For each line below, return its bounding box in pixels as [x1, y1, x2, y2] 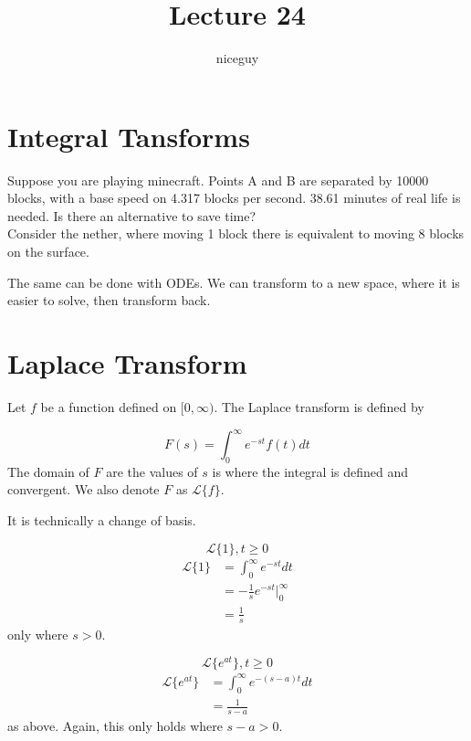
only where [7, 624, 68, 643]
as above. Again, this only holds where [7, 716, 223, 736]
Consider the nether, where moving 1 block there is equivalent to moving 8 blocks [7, 224, 465, 243]
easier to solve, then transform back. [7, 291, 211, 310]
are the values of [106, 461, 198, 481]
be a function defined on [40, 397, 177, 416]
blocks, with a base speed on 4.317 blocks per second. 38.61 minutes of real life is [7, 188, 461, 207]
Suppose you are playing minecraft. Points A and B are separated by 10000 [7, 170, 429, 189]
